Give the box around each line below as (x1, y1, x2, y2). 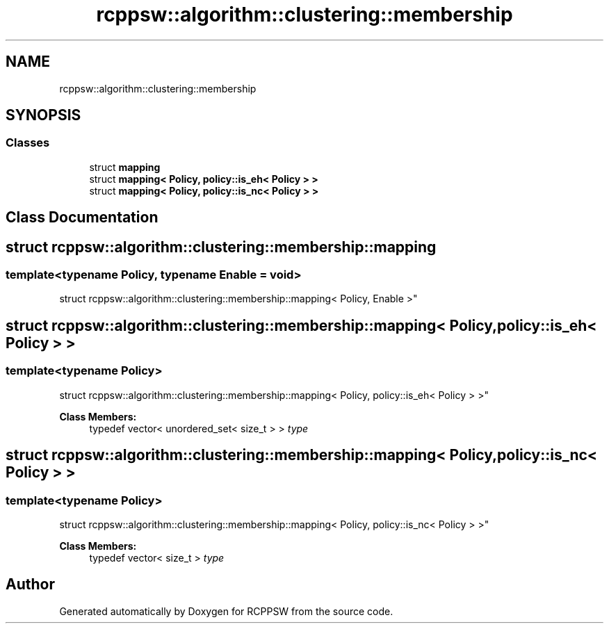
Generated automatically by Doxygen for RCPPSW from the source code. (59, 605, 393, 617)
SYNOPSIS (6, 106, 81, 124)
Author (6, 575, 55, 594)
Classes (6, 136, 50, 150)
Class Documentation (6, 209, 159, 227)
